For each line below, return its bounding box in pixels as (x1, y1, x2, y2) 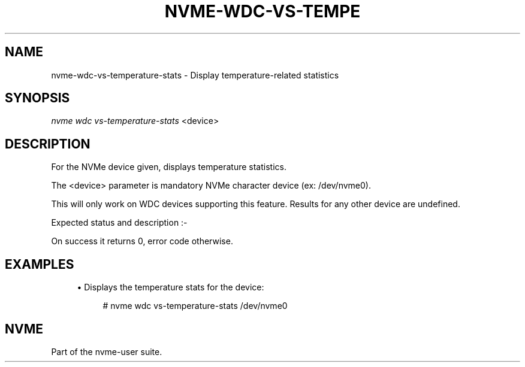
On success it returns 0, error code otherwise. (51, 236, 233, 247)
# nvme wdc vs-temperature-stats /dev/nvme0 (102, 301, 288, 311)
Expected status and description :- (51, 217, 188, 228)
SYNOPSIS (5, 90, 70, 106)
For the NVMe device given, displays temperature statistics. (51, 162, 286, 172)
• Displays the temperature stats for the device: (77, 282, 264, 293)
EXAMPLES (5, 256, 74, 272)
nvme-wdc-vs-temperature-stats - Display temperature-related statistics (51, 69, 339, 80)
